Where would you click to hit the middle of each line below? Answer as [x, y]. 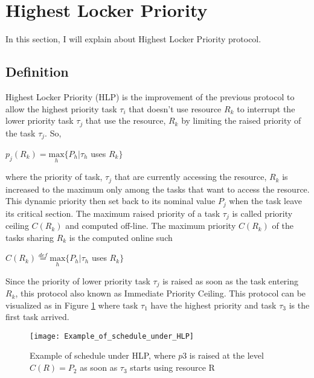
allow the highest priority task [61, 108]
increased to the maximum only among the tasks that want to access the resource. [158, 189]
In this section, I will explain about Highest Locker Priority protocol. [133, 39]
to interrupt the [266, 108]
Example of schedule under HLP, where [103, 355]
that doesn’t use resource [175, 108]
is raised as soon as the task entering [231, 280]
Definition [37, 72]
